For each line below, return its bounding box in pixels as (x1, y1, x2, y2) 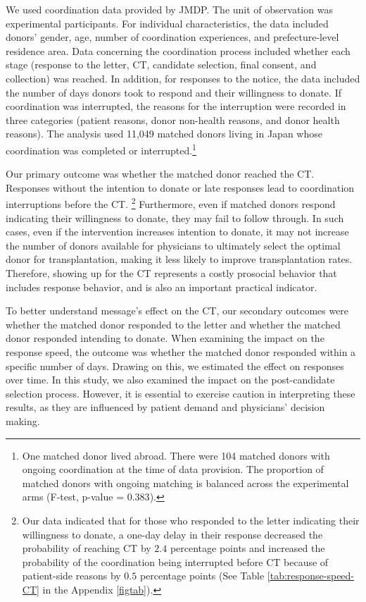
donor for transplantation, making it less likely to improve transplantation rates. (6, 252, 353, 266)
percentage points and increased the (170, 541, 325, 555)
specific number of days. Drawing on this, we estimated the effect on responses (6, 358, 344, 373)
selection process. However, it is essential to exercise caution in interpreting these (6, 386, 355, 400)
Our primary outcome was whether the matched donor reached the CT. (6, 166, 315, 181)
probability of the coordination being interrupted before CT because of (22, 554, 329, 569)
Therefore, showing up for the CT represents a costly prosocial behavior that (6, 266, 337, 280)
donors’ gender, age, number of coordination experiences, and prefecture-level (6, 30, 339, 44)
